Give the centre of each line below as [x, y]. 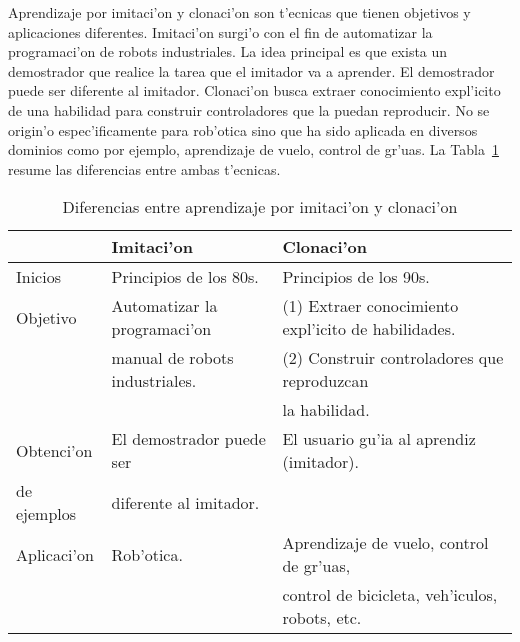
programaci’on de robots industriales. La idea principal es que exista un [228, 51]
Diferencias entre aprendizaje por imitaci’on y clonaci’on [260, 207]
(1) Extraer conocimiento [370, 306]
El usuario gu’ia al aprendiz [379, 439]
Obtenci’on [54, 450]
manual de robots [172, 358]
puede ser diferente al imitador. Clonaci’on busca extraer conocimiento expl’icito [254, 90]
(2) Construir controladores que [393, 358]
